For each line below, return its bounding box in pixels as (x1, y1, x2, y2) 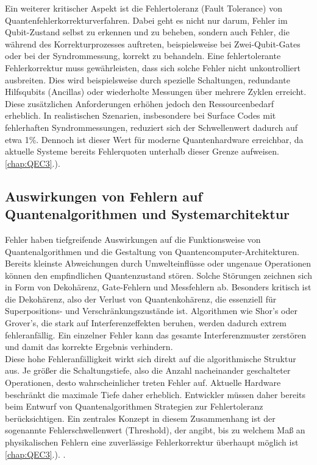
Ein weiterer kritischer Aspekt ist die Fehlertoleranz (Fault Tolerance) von (5, 2, 282, 14)
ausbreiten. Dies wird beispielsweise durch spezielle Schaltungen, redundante (5, 73, 290, 86)
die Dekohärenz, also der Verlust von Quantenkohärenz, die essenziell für (5, 292, 277, 305)
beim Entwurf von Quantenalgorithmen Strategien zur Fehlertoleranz (5, 400, 263, 413)
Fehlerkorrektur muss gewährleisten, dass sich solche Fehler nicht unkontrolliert (5, 61, 301, 74)
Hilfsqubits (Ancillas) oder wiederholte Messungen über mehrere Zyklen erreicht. (5, 85, 307, 98)
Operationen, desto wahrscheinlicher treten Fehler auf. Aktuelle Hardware (5, 376, 281, 389)
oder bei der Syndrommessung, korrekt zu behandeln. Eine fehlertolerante (5, 49, 281, 62)
